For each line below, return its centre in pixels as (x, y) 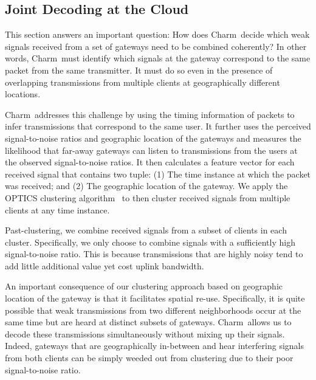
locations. (23, 94)
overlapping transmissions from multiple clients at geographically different (143, 82)
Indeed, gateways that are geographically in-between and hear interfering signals (154, 346)
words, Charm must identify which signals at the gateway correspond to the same (158, 58)
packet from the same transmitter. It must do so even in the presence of (139, 70)
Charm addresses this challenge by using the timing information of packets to (150, 114)
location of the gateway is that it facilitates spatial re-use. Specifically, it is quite (155, 298)
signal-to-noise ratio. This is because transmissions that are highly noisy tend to (154, 254)
